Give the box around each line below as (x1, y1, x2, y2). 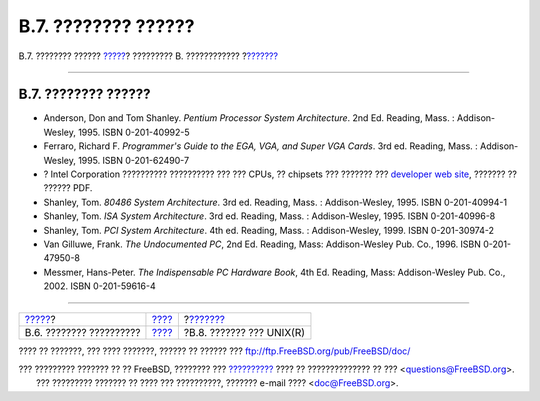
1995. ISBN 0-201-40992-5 (78, 126, 190, 138)
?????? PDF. (43, 182, 93, 194)
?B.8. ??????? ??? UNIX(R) (183, 325, 305, 339)
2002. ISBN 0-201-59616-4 (43, 280, 156, 292)
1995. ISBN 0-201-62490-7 (78, 154, 190, 166)
